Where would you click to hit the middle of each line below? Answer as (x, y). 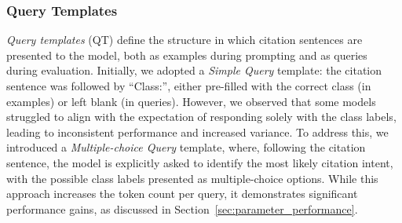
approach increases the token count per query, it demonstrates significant (182, 194)
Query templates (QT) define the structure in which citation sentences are (185, 40)
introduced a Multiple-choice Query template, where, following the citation (186, 147)
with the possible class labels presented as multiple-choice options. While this (192, 178)
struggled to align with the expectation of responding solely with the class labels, (201, 117)
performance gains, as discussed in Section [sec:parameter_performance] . (182, 208)
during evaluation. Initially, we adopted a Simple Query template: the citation (194, 70)
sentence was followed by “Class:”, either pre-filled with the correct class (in (189, 86)
